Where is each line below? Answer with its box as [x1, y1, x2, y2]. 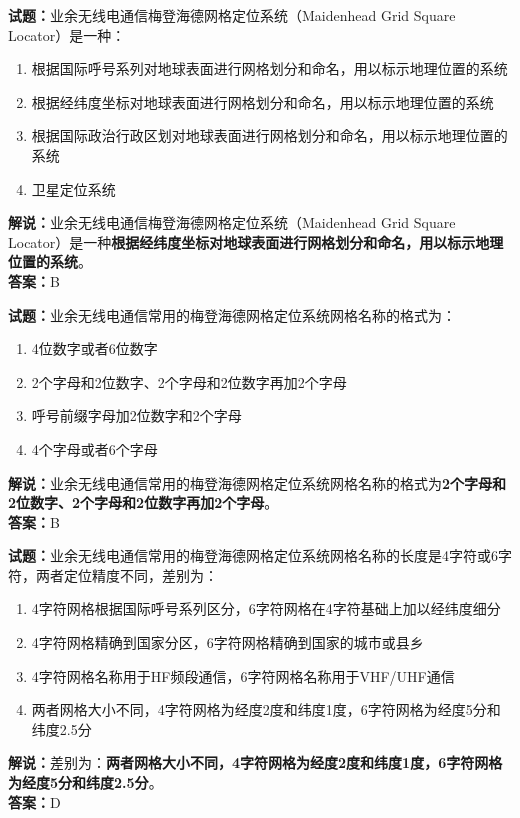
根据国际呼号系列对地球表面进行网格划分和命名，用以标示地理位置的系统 [31, 58, 508, 79]
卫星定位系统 [31, 178, 116, 199]
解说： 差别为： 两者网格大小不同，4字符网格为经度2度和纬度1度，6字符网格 [8, 752, 503, 773]
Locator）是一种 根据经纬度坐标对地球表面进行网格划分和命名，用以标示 [8, 231, 476, 252]
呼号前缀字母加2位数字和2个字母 [31, 405, 242, 426]
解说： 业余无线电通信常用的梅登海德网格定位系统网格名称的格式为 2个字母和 [8, 472, 507, 493]
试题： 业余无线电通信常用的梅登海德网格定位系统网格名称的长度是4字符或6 [8, 545, 498, 566]
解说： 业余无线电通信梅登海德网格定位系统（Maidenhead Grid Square [8, 212, 456, 233]
